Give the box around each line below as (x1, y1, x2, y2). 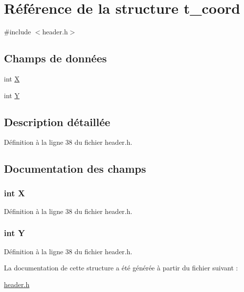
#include (4, 27, 31, 37)
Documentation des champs (4, 161, 146, 176)
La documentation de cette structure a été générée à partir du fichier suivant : (4, 263, 238, 273)
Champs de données (4, 51, 107, 66)
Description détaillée (4, 114, 111, 129)
